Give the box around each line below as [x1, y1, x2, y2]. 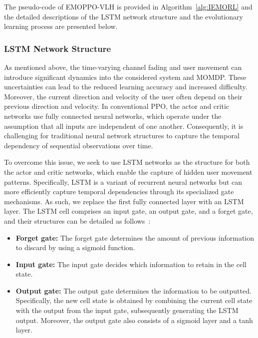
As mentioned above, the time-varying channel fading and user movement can [4, 62, 242, 72]
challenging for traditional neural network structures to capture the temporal [4, 130, 240, 141]
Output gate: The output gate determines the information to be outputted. [15, 285, 252, 296]
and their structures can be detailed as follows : [4, 215, 151, 226]
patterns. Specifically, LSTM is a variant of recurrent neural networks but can [4, 176, 243, 187]
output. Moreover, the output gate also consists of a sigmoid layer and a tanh [15, 315, 253, 325]
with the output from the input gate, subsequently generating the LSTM [15, 305, 239, 316]
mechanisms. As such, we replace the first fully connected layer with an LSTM [4, 196, 244, 206]
